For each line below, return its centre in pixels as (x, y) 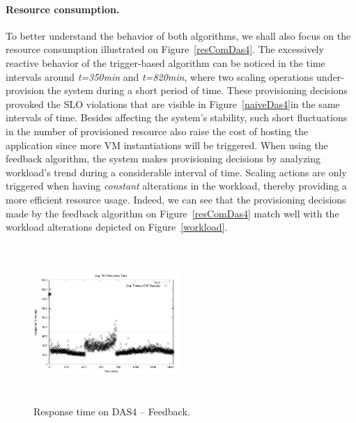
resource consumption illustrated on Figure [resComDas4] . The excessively (165, 49)
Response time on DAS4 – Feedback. (112, 412)
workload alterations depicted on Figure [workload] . (117, 227)
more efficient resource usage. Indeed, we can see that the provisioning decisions (176, 199)
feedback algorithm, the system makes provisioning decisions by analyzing (163, 159)
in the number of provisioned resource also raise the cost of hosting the (157, 131)
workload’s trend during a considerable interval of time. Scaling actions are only (176, 172)
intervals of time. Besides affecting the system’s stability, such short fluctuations (177, 117)
